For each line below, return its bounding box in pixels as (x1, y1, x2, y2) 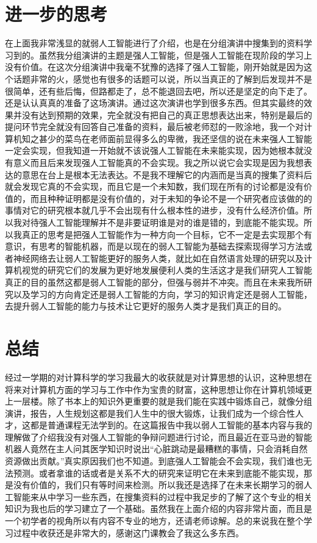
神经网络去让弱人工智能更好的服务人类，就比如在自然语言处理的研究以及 (13, 251, 304, 264)
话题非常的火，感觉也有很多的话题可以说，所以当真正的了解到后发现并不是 (13, 72, 312, 85)
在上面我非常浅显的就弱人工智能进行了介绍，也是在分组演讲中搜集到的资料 (5, 37, 304, 49)
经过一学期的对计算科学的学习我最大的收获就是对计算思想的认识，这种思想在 (5, 370, 312, 383)
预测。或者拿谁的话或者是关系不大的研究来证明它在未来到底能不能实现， (13, 466, 304, 479)
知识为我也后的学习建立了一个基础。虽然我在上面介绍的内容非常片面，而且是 (5, 502, 312, 515)
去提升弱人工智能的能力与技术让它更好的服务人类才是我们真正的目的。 (5, 300, 287, 312)
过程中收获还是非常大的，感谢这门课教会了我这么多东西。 (13, 526, 244, 539)
